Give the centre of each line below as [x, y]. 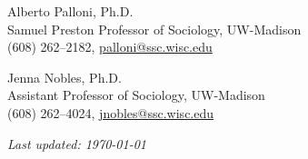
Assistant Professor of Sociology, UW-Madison [136, 95]
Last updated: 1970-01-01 [77, 143]
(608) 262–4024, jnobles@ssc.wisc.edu [111, 112]
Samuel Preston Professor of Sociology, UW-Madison [154, 29]
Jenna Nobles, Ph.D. [65, 77]
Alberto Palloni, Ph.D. [70, 11]
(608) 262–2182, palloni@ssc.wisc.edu [110, 47]
